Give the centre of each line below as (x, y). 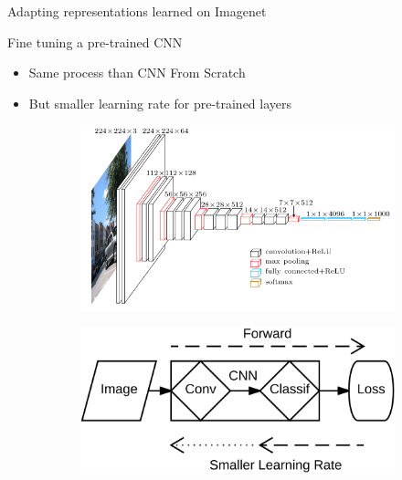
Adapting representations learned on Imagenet (137, 11)
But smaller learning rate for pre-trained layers (160, 103)
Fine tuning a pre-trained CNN (95, 42)
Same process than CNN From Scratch (137, 73)
